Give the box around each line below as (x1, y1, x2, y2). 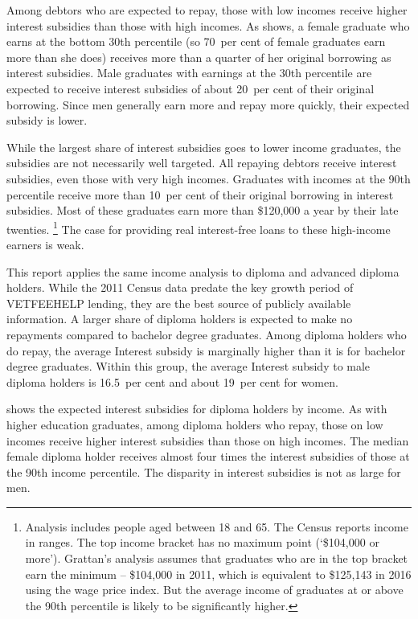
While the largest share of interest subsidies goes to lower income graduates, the (6, 138, 401, 155)
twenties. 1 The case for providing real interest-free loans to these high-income (6, 218, 391, 237)
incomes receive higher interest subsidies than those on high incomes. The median (6, 432, 409, 449)
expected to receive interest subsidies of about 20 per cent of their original (6, 80, 375, 96)
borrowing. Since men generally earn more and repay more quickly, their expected (6, 96, 410, 113)
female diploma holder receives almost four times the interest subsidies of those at (6, 448, 410, 465)
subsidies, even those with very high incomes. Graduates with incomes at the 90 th (6, 170, 411, 187)
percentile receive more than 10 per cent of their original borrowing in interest (6, 186, 394, 203)
